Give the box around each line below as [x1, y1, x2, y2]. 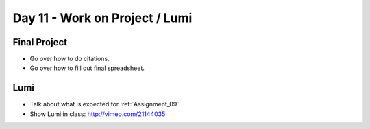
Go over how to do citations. [29, 55, 110, 63]
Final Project [12, 36, 68, 48]
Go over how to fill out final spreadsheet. [29, 64, 145, 72]
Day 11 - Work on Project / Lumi [12, 10, 193, 25]
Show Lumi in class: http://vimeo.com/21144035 [29, 110, 166, 118]
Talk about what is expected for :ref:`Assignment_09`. [29, 100, 181, 108]
